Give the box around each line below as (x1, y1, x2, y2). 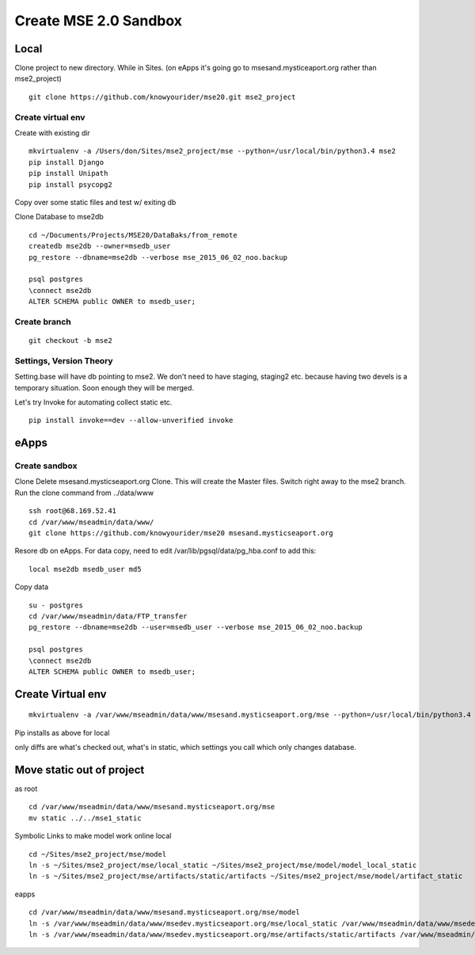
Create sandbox (14, 460, 78, 471)
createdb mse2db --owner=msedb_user (28, 242, 171, 251)
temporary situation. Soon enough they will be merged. (14, 382, 194, 392)
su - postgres (28, 600, 83, 610)
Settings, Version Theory (14, 355, 114, 366)
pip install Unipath (28, 169, 108, 178)
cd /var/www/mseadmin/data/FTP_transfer (28, 612, 188, 621)
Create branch (14, 316, 71, 327)
